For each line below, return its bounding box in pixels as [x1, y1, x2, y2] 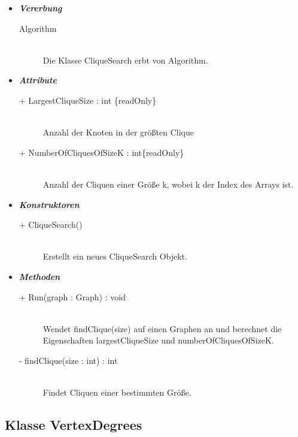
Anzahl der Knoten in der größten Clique [42, 126, 194, 138]
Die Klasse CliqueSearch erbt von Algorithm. [42, 53, 208, 66]
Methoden [19, 270, 60, 282]
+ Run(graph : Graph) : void [19, 290, 126, 303]
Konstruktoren [19, 198, 80, 210]
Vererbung [19, 2, 62, 14]
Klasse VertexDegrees [5, 415, 142, 434]
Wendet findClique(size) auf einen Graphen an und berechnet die [42, 322, 282, 334]
